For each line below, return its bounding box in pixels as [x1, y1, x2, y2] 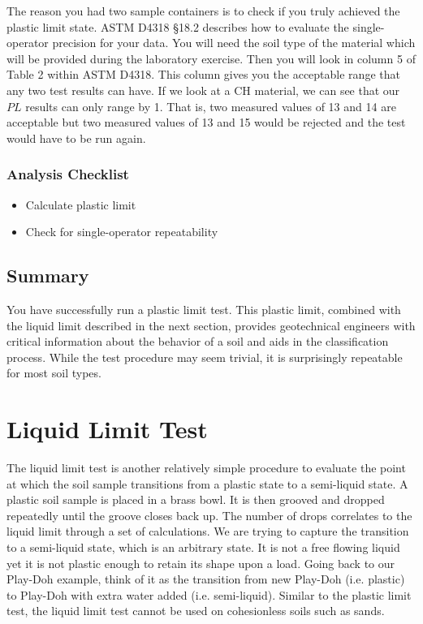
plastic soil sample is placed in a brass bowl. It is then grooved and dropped [6, 491, 385, 508]
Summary [6, 263, 89, 288]
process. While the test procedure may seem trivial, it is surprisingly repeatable [6, 348, 403, 365]
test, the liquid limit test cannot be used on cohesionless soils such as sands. [6, 602, 385, 619]
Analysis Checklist [6, 164, 129, 184]
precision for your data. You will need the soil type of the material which [52, 34, 416, 51]
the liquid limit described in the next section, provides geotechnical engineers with [6, 316, 416, 334]
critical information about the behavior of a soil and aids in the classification [6, 333, 389, 350]
